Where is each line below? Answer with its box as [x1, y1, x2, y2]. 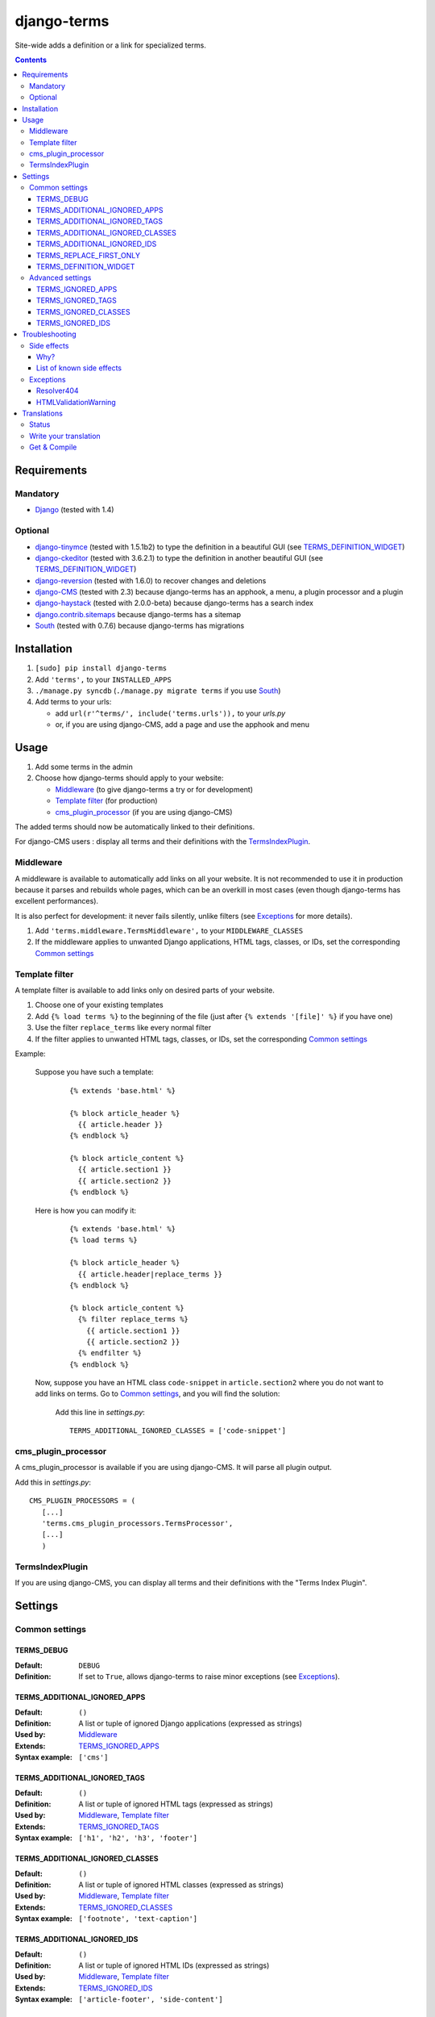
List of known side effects [36, 363, 122, 373]
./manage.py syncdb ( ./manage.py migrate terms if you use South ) [35, 686, 281, 695]
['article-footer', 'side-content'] [78, 1995, 223, 2004]
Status [29, 420, 51, 429]
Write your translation [29, 431, 101, 441]
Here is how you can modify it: [35, 1205, 137, 1215]
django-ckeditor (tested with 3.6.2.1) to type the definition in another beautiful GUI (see [35, 553, 324, 562]
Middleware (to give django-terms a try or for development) [55, 784, 254, 794]
